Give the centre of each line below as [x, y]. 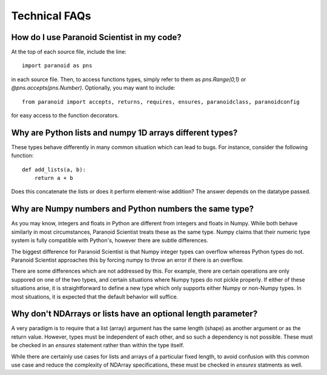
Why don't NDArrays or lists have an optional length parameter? [134, 314]
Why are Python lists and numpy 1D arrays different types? [124, 132]
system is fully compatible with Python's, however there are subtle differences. [110, 241]
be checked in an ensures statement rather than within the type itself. [98, 345]
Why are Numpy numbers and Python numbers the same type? [133, 209]
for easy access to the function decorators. [65, 116]
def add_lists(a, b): [54, 169]
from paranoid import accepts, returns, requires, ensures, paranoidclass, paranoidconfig [161, 102]
